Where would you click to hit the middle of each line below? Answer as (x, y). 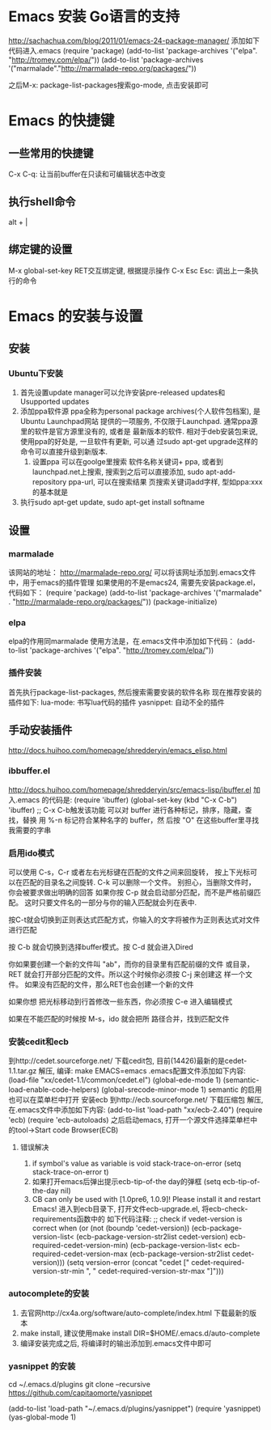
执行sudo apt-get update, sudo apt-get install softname (112, 502)
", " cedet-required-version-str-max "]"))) (155, 1271)
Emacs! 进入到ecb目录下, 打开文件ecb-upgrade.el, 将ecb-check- (140, 1209)
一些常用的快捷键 (51, 153)
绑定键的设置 (40, 250)
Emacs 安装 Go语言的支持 (94, 17)
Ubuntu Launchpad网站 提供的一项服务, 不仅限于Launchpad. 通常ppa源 (139, 421)
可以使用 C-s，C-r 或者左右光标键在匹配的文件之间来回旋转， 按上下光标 (129, 872)
